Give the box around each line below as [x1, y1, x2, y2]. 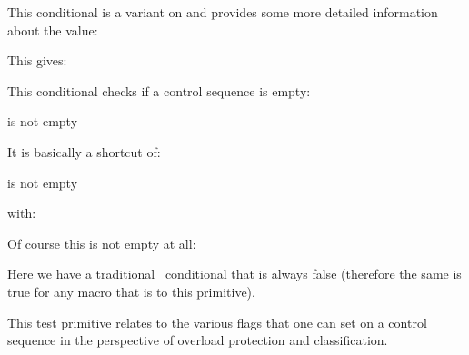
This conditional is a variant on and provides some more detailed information [7, 3, 438, 21]
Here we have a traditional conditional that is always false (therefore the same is [7, 264, 462, 283]
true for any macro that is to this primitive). [7, 281, 255, 301]
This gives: [7, 51, 67, 70]
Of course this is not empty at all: [7, 233, 196, 252]
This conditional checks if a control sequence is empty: [7, 81, 311, 100]
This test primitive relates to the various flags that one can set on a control [7, 312, 427, 331]
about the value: [7, 20, 98, 39]
